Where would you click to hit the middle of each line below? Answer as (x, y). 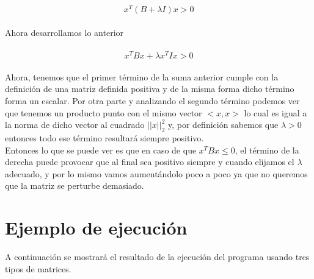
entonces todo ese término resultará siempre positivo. (104, 138)
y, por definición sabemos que (223, 125)
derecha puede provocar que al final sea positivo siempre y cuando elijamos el (150, 162)
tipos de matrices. (38, 268)
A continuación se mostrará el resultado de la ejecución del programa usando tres (157, 257)
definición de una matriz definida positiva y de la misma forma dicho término (150, 89)
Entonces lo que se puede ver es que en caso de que (101, 150)
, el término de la (267, 150)
